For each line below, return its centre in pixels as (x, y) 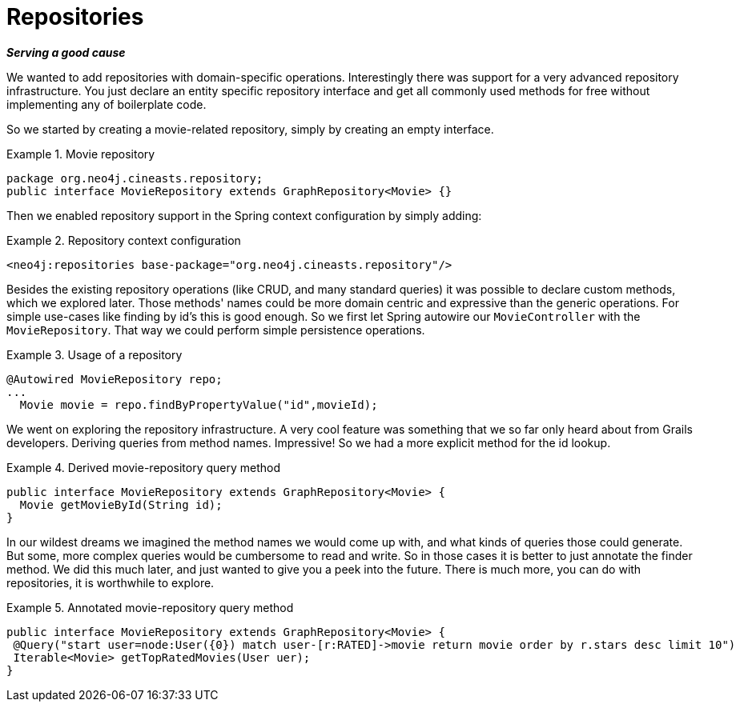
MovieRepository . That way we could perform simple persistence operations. (216, 330)
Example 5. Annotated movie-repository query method (150, 607)
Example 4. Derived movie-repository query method (144, 467)
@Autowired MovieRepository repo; (115, 379)
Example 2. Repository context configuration (124, 240)
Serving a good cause (66, 52)
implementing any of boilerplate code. (107, 104)
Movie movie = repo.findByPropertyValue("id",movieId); (199, 404)
